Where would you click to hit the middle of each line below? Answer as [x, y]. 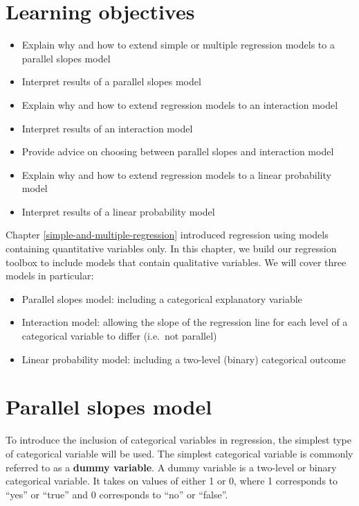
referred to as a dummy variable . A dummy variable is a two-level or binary [171, 467]
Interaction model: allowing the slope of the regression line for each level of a [185, 322]
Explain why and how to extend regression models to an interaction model [180, 104]
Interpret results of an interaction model [107, 128]
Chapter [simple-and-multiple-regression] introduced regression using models [167, 235]
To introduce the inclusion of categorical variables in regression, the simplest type [178, 440]
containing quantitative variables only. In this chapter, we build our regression [171, 248]
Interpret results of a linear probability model [118, 211]
